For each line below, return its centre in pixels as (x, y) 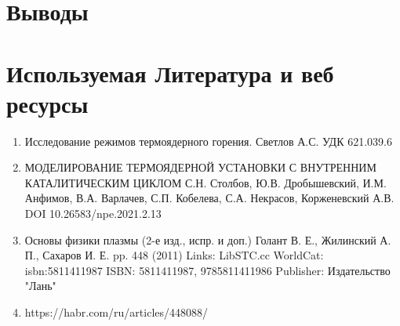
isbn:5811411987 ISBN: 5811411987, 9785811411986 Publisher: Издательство (207, 270)
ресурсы (47, 103)
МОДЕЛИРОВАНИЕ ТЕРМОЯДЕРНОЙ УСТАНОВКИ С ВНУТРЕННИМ (200, 167)
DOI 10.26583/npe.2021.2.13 (93, 214)
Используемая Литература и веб (170, 72)
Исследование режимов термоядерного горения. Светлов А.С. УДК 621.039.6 (208, 141)
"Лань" (40, 286)
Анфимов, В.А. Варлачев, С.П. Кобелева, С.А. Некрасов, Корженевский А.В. (209, 198)
